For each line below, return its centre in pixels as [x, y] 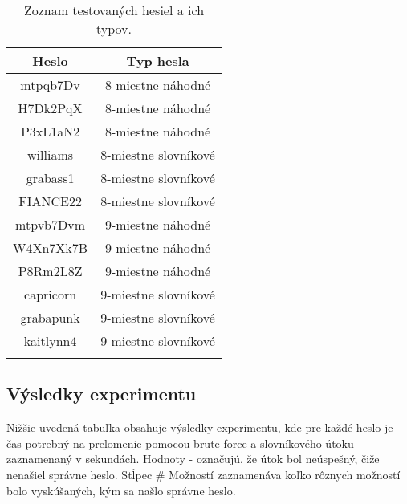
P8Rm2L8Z [50, 271]
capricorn [51, 294]
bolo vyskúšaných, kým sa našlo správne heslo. [121, 490]
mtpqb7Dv [50, 85]
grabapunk [50, 317]
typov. [114, 28]
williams [51, 154]
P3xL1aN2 [50, 131]
